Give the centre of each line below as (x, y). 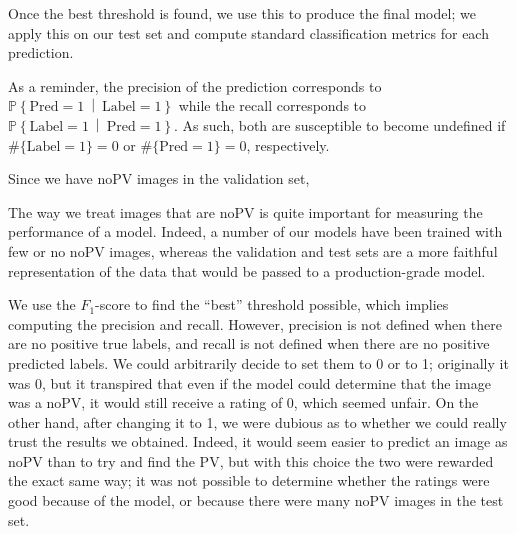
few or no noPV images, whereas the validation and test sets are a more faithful (253, 250)
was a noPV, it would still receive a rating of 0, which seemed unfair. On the (243, 402)
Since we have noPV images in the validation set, (159, 178)
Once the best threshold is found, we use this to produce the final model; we (242, 13)
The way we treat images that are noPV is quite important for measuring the (245, 211)
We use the (42, 304)
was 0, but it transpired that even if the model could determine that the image (249, 382)
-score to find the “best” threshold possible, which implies (272, 304)
